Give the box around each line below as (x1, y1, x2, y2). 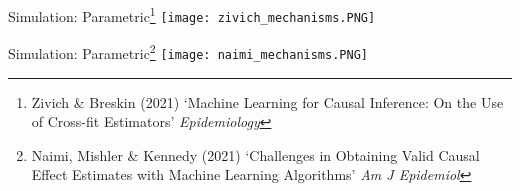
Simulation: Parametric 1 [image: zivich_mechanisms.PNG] (8, 3, 376, 26)
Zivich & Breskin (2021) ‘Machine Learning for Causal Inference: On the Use (31, 91, 504, 112)
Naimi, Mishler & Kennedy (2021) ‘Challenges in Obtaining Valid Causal (31, 144, 480, 165)
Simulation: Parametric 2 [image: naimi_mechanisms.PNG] (8, 40, 368, 63)
